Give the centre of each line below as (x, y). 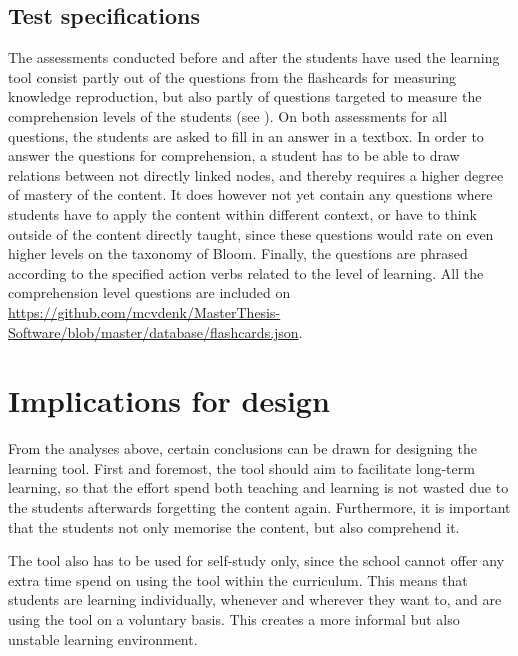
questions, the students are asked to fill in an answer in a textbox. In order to (246, 135)
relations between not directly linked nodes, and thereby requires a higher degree (256, 174)
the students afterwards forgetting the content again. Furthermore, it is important (259, 507)
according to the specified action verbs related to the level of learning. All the (246, 272)
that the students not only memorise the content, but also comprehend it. (234, 526)
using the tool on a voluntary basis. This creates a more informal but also (234, 618)
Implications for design (169, 400)
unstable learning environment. (103, 638)
